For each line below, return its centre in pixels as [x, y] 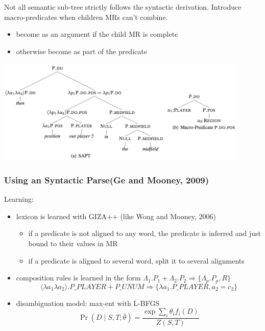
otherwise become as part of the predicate [81, 51]
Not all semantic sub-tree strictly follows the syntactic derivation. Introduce [123, 7]
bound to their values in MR [73, 243]
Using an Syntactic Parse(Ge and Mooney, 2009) [107, 180]
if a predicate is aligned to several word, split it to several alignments [136, 260]
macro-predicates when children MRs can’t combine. [86, 17]
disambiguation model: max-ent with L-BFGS [88, 303]
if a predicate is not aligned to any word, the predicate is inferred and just [145, 233]
